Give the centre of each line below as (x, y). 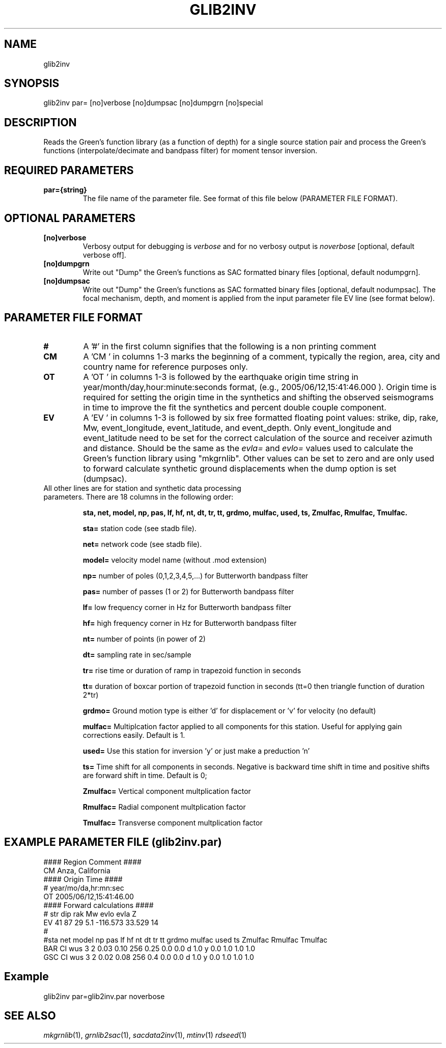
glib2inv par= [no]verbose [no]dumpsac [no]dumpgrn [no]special (153, 103)
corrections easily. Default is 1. (134, 735)
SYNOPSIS (32, 84)
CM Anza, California (77, 870)
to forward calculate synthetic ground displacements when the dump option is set (240, 468)
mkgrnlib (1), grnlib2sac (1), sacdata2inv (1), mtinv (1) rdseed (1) (145, 1035)
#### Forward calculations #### (99, 905)
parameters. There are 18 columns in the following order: (138, 497)
